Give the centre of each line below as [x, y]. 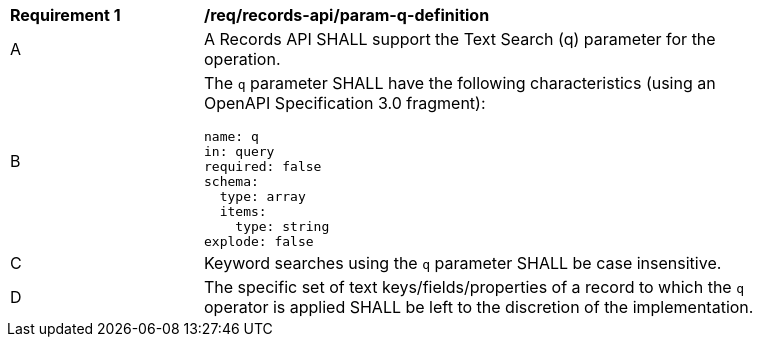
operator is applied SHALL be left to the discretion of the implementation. [479, 307]
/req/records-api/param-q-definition [347, 15]
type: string [282, 226]
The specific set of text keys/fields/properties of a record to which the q [474, 287]
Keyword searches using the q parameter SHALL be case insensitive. [463, 263]
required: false [263, 166]
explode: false [259, 241]
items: [243, 211]
